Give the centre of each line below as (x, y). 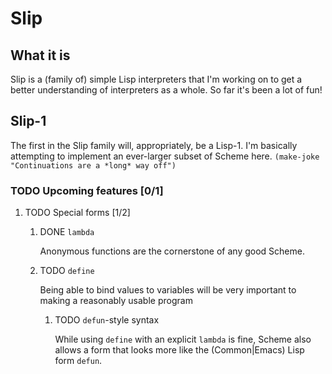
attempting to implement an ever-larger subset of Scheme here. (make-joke (165, 156)
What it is (40, 55)
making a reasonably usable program (116, 301)
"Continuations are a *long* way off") (93, 165)
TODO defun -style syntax (107, 320)
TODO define (67, 271)
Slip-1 (28, 121)
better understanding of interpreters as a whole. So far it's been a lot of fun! (166, 90)
